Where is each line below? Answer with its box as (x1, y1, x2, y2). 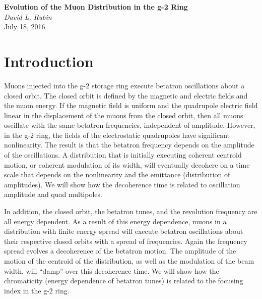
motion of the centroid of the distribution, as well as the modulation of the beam (4, 256, 254, 266)
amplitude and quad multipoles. (4, 189, 102, 200)
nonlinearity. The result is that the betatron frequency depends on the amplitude (4, 139, 254, 150)
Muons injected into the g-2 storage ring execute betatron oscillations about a (4, 80, 245, 90)
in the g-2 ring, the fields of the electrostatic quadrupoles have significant (4, 129, 230, 140)
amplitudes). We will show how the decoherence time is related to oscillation (4, 179, 240, 189)
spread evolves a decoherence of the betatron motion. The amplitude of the (4, 245, 236, 256)
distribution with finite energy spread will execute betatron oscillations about (4, 226, 243, 236)
